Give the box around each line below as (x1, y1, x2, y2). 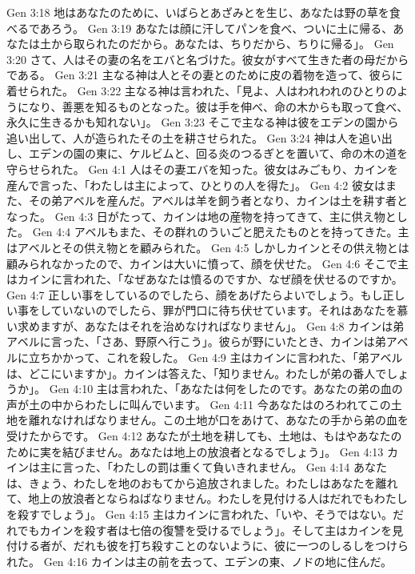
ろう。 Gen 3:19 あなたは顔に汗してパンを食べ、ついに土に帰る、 (50, 19, 393, 36)
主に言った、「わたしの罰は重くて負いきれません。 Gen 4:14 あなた (39, 459, 388, 476)
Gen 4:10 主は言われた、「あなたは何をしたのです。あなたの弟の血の (49, 380, 403, 397)
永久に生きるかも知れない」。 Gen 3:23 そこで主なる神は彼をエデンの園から (6, 114, 399, 130)
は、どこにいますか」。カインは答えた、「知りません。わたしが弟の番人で (6, 364, 387, 381)
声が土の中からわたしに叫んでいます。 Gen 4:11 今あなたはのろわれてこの (6, 395, 391, 412)
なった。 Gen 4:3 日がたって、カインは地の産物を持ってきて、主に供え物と (6, 207, 397, 224)
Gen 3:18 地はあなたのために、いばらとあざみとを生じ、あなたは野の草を (6, 4, 389, 20)
